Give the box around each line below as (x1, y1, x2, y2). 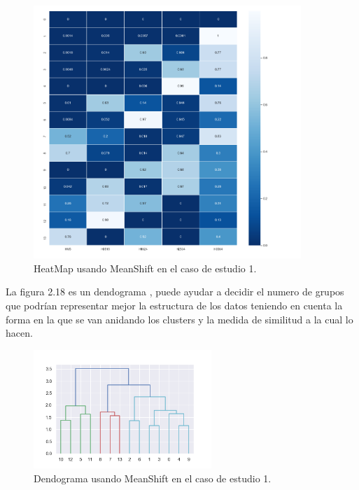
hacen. (6, 325, 33, 340)
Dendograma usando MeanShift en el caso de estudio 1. (34, 470, 272, 485)
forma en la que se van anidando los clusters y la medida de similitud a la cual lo (6, 311, 353, 326)
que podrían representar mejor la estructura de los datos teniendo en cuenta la (6, 297, 343, 312)
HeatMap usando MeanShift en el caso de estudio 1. (34, 260, 257, 275)
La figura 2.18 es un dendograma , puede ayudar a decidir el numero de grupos (6, 284, 344, 299)
